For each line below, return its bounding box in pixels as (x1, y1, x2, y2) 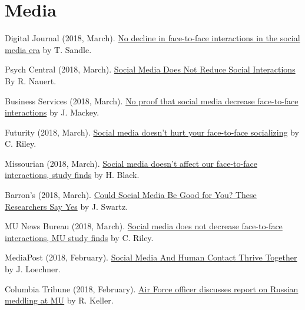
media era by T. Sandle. (5, 43, 92, 55)
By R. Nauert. (5, 74, 57, 87)
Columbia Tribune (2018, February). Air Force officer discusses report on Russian (5, 282, 299, 295)
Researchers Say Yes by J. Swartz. (5, 200, 128, 212)
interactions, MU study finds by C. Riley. (5, 231, 154, 243)
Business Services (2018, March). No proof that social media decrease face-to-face (5, 94, 299, 107)
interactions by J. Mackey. (5, 106, 100, 118)
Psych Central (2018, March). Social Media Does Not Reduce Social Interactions (5, 63, 296, 75)
